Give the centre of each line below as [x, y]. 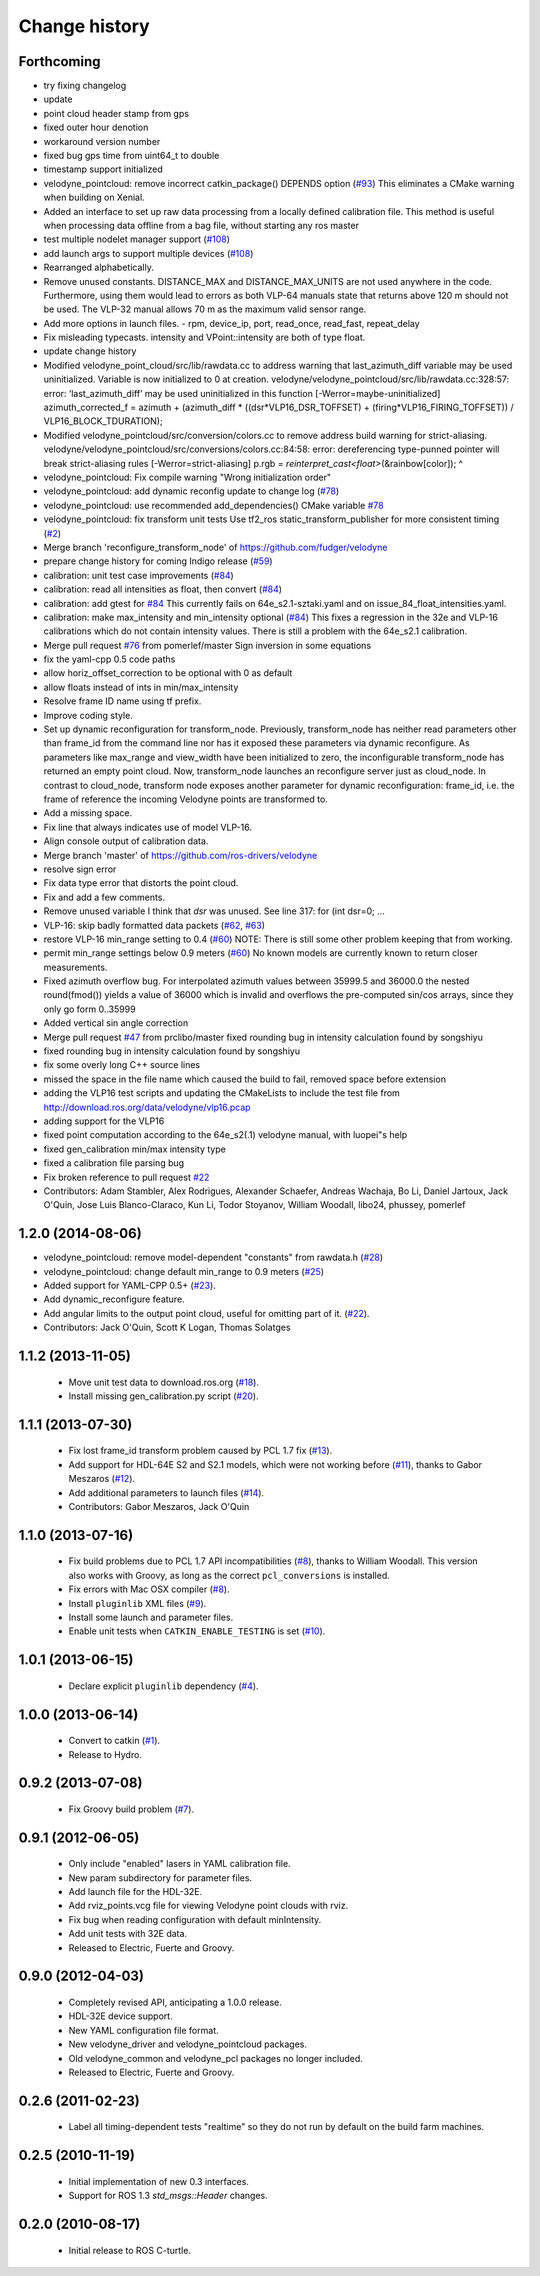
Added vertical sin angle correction [116, 1023]
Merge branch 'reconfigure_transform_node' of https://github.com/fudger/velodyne [215, 547]
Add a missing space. [88, 813]
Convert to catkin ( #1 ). [114, 1741]
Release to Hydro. [105, 1754]
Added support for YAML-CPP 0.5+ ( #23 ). [130, 1285]
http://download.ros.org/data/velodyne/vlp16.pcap [147, 1107]
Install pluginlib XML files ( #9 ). [137, 1603]
